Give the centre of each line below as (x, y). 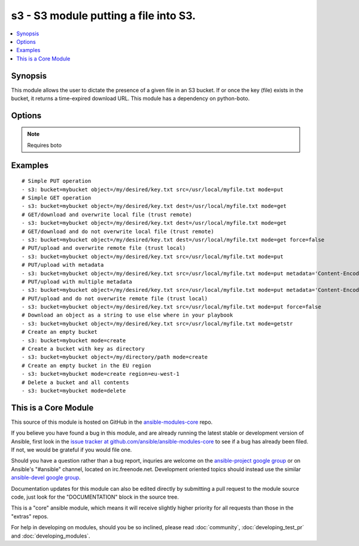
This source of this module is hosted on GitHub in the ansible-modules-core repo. (112, 422)
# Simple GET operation (57, 198)
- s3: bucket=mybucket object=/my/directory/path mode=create (115, 357)
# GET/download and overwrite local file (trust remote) (107, 215)
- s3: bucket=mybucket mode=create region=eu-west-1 (101, 374)
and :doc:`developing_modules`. (51, 536)
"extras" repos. (30, 516)
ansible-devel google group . (46, 478)
